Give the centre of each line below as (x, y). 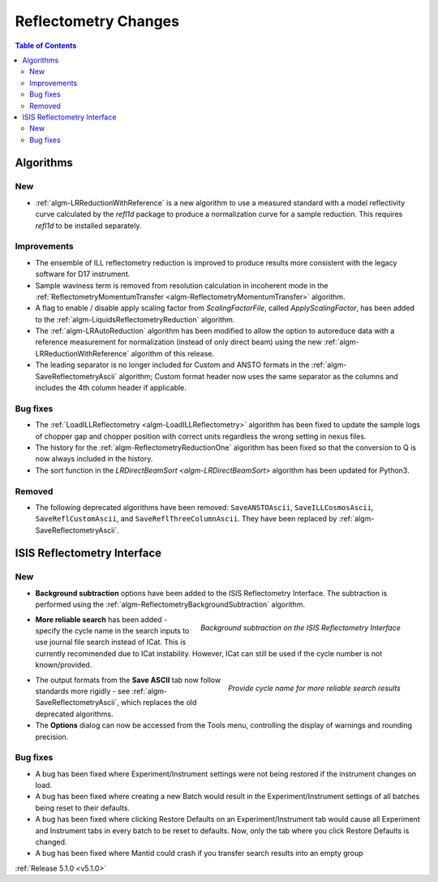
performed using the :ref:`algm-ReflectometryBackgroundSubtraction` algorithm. (170, 604)
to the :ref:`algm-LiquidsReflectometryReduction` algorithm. (135, 319)
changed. (51, 842)
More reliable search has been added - (101, 619)
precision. (52, 737)
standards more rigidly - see (83, 691)
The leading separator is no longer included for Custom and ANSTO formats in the (172, 365)
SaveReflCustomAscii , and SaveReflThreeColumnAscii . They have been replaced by (186, 519)
